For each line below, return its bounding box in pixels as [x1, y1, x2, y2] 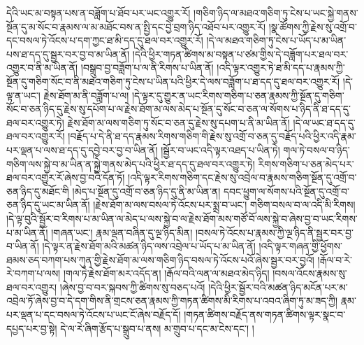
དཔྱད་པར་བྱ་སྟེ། [6, 321, 57, 335]
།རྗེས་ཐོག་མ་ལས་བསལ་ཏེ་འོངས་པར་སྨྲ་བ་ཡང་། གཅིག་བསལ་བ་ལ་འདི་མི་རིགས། [93, 197, 356, 212]
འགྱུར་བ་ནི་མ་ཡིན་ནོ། [6, 60, 78, 75]
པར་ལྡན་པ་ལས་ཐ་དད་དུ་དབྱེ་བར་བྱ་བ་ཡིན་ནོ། [6, 142, 158, 157]
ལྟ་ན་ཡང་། [6, 87, 41, 102]
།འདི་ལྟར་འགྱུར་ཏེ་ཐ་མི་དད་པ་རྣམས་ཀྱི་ [217, 60, 345, 75]
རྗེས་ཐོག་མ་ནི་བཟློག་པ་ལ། [43, 87, 129, 102]
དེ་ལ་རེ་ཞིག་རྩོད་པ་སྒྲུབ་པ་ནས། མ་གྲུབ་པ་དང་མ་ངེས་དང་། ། [60, 321, 254, 335]
